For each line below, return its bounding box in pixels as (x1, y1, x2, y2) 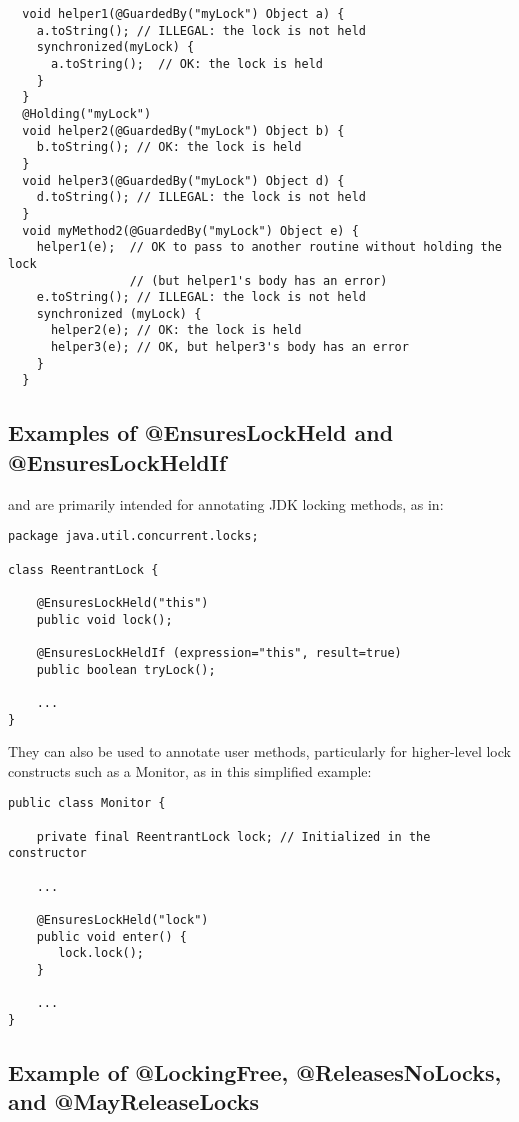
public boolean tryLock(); (36, 662, 216, 677)
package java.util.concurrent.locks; (8, 529, 259, 544)
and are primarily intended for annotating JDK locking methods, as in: (8, 493, 444, 514)
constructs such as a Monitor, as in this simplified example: (8, 760, 372, 781)
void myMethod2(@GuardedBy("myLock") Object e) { (22, 223, 359, 238)
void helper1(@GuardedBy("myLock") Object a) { (22, 7, 345, 21)
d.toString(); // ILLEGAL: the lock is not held (36, 190, 366, 205)
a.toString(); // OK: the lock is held (50, 56, 323, 71)
